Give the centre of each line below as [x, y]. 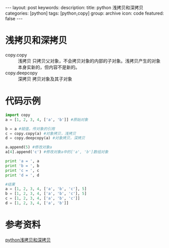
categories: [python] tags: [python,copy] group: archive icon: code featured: [84, 13]
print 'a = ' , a [22, 161]
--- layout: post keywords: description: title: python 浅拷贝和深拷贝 [74, 8]
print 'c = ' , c [22, 170]
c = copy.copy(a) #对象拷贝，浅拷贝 [41, 133]
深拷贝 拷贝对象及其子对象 [45, 79]
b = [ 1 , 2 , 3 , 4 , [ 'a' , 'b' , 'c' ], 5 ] [46, 194]
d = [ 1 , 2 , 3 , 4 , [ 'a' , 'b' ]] [37, 203]
